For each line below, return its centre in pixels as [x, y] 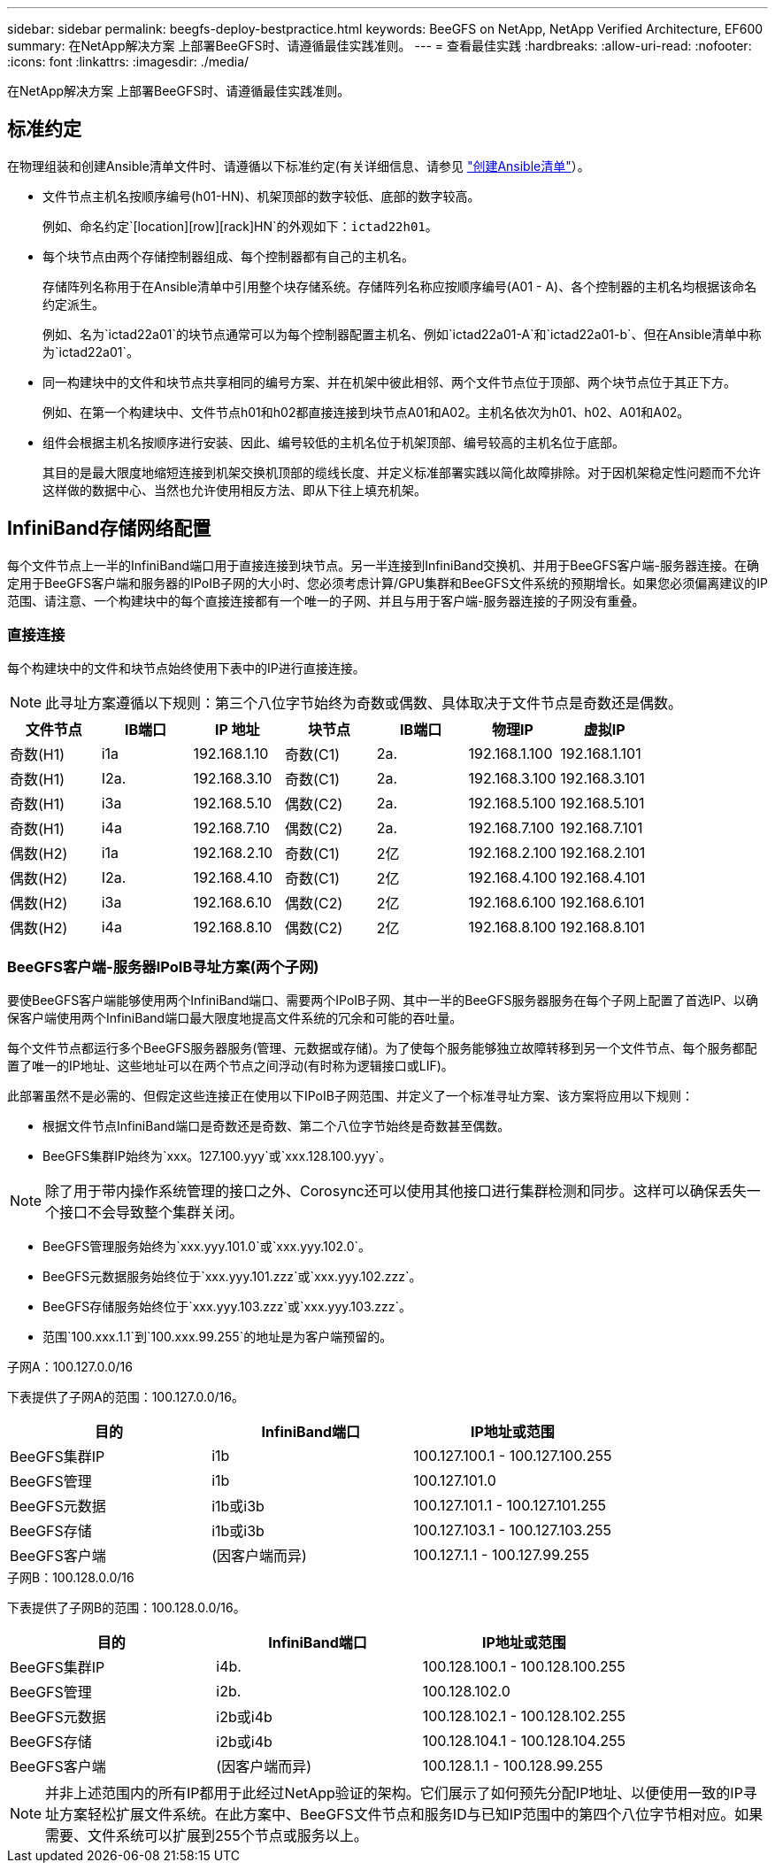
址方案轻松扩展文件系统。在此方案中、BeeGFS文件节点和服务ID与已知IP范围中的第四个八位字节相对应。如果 [404, 1815]
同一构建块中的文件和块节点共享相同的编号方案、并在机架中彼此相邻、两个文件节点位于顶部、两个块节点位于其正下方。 [389, 382]
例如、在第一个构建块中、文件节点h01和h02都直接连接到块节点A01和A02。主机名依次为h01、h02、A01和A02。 [366, 412]
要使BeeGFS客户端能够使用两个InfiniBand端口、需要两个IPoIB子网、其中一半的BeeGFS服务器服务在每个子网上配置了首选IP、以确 [383, 1001]
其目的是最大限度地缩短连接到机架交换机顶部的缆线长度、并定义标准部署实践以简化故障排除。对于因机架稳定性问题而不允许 [402, 472]
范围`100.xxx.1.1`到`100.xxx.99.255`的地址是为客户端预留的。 [218, 1337]
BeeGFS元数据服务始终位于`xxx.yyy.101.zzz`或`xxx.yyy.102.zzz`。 [232, 1277]
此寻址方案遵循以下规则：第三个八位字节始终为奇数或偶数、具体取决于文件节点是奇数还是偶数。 [364, 703]
